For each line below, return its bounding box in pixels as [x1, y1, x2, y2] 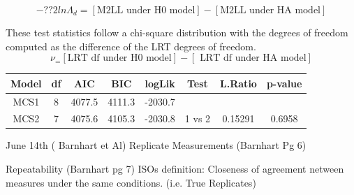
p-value [266, 75, 302, 90]
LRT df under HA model [200, 53, 307, 64]
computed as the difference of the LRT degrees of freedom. [6, 38, 256, 53]
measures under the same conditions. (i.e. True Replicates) [6, 175, 256, 189]
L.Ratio [220, 75, 257, 90]
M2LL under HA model [220, 6, 321, 15]
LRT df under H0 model [67, 53, 172, 64]
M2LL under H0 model [96, 6, 196, 15]
